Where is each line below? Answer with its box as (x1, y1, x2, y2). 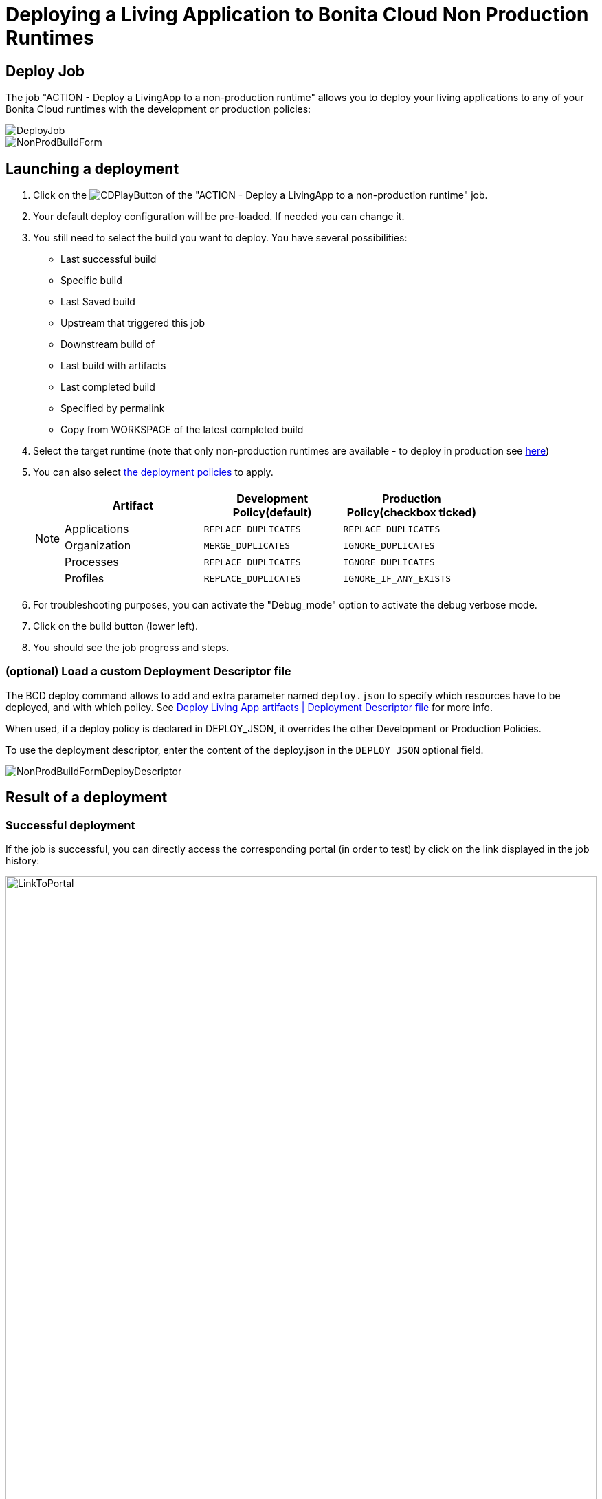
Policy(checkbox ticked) (346, 505, 476, 520)
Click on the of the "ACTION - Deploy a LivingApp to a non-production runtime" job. (33, 189, 488, 201)
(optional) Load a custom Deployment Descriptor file (5, 664, 291, 679)
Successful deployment (5, 818, 135, 832)
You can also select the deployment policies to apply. (33, 466, 274, 479)
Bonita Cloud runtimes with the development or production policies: (5, 103, 311, 116)
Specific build (60, 274, 122, 287)
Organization (65, 538, 131, 553)
